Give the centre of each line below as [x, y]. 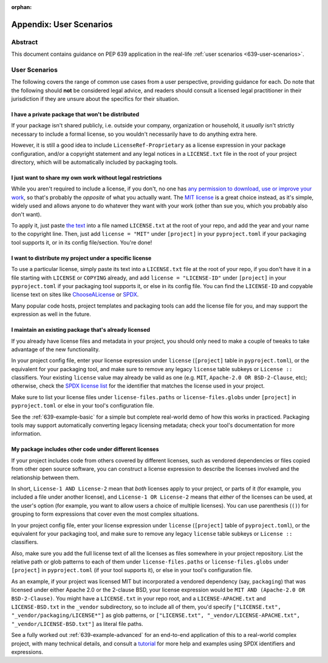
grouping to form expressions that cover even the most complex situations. [105, 514]
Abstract [25, 42]
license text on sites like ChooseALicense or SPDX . [75, 295]
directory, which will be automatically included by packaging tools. [94, 162]
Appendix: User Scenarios [62, 24]
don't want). [26, 214]
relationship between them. [46, 477]
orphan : [22, 7]
